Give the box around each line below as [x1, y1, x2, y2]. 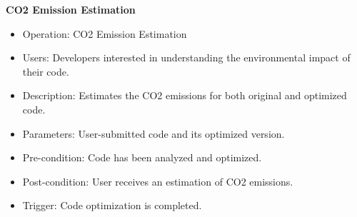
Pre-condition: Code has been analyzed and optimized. [22, 150, 262, 165]
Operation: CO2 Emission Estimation [22, 26, 187, 41]
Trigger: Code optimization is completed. [22, 198, 202, 213]
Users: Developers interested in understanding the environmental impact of [22, 50, 351, 65]
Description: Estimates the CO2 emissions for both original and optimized [22, 88, 347, 103]
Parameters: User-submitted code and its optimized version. [22, 126, 285, 141]
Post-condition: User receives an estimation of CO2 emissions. [22, 173, 293, 188]
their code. [22, 64, 69, 79]
